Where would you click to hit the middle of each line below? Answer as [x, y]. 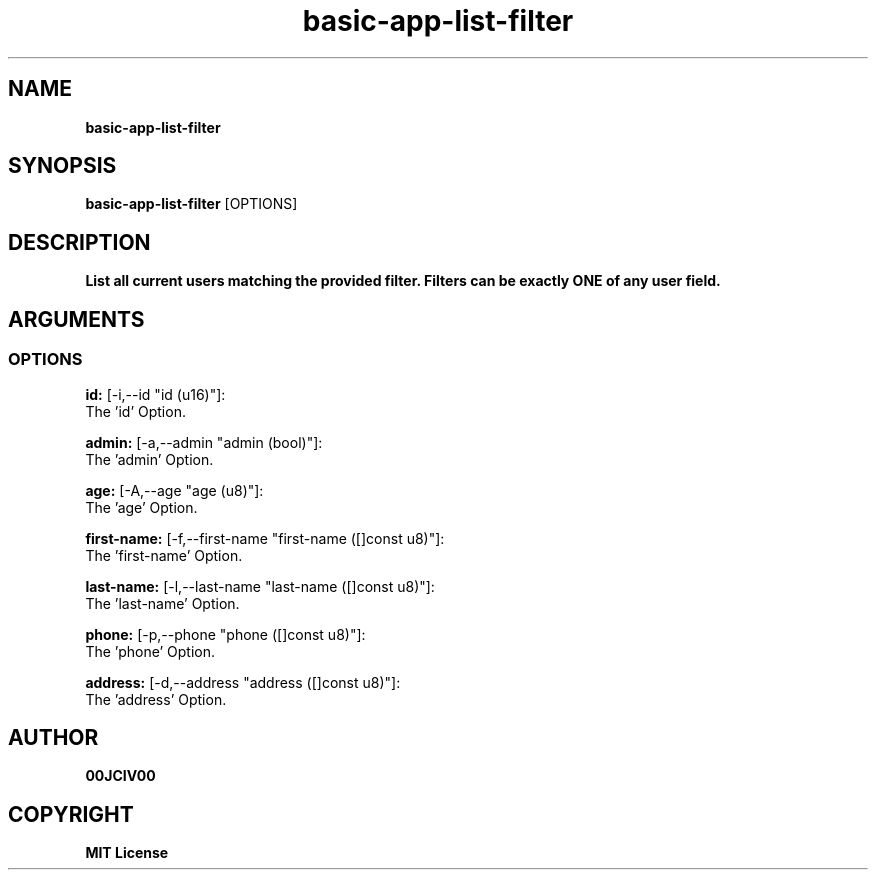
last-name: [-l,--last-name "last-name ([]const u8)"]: [260, 586]
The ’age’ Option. [141, 507]
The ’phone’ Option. [150, 651]
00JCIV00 [120, 776]
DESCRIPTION [79, 242]
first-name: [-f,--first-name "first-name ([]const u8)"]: [265, 538]
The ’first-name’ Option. [164, 555]
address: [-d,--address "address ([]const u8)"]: [243, 682]
